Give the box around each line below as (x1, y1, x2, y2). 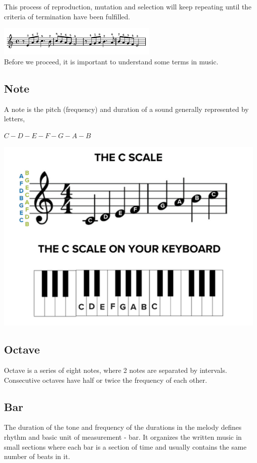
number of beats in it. (4, 451, 70, 462)
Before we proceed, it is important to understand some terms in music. (4, 56, 218, 66)
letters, (4, 113, 25, 124)
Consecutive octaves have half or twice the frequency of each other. (4, 374, 207, 385)
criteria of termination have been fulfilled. (4, 11, 130, 21)
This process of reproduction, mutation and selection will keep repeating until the (4, 1, 252, 11)
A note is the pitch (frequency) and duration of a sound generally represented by (4, 103, 249, 114)
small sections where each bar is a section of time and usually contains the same (4, 441, 247, 452)
